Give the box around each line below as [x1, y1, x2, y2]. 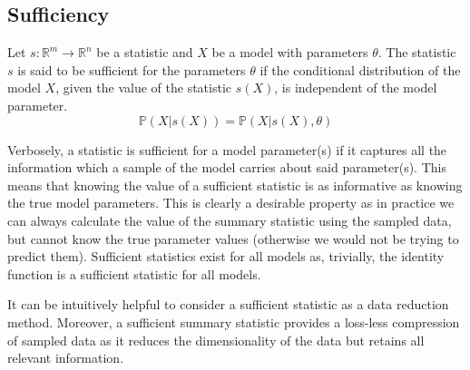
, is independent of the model [274, 78, 437, 97]
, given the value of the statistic [55, 78, 232, 97]
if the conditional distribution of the [259, 60, 461, 79]
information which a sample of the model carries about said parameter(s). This [7, 158, 446, 177]
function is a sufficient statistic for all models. [7, 264, 261, 283]
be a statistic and [96, 43, 193, 62]
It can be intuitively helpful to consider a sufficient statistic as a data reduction [7, 295, 449, 314]
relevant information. [7, 348, 124, 367]
